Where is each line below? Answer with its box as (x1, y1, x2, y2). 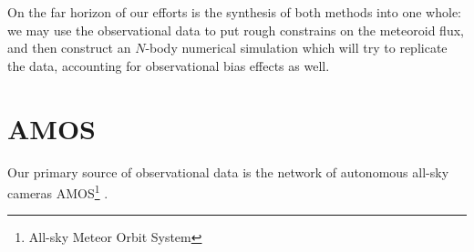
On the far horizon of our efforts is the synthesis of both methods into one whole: (7, 3, 462, 21)
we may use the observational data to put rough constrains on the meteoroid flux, (7, 20, 464, 39)
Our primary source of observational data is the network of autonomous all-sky (7, 162, 449, 181)
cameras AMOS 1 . (7, 181, 108, 202)
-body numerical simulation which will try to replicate (145, 38, 448, 57)
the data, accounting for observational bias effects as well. (7, 55, 330, 75)
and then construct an (7, 38, 131, 57)
